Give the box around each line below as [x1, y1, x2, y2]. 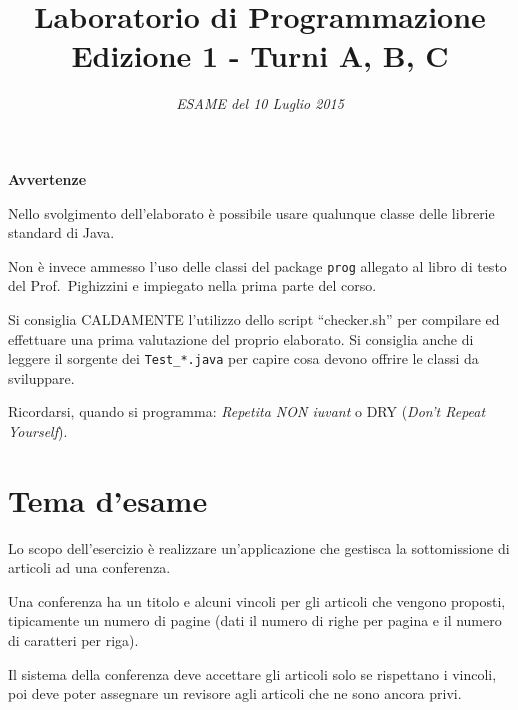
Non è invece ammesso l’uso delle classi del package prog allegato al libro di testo [8, 255, 507, 276]
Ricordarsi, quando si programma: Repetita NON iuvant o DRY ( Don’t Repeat [8, 401, 486, 422]
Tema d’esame [8, 479, 208, 520]
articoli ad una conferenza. [8, 557, 171, 578]
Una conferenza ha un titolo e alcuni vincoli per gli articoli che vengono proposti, [8, 590, 506, 611]
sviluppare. [8, 367, 75, 388]
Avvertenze [8, 168, 87, 189]
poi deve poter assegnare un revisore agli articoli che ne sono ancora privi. [8, 683, 462, 704]
